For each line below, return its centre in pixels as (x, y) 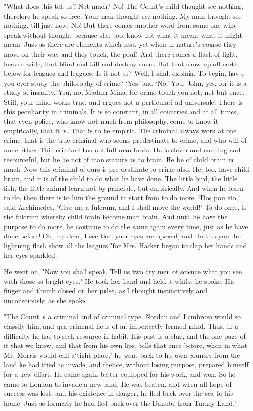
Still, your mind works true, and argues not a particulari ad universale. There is (124, 101)
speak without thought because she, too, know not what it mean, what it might (123, 34)
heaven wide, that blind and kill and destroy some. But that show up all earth (121, 63)
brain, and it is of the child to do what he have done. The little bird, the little (121, 178)
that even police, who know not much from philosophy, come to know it (111, 121)
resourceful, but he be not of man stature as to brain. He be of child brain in (119, 159)
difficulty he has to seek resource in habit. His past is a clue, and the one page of (125, 335)
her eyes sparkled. (31, 255)
